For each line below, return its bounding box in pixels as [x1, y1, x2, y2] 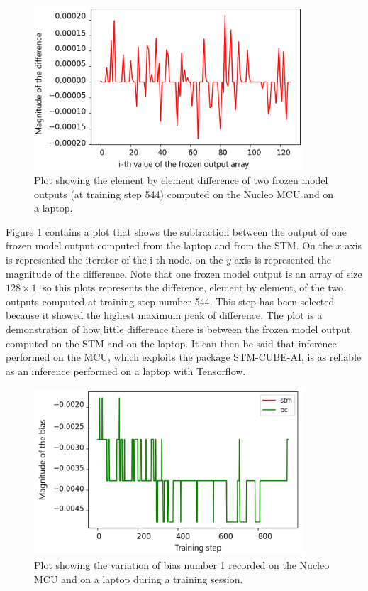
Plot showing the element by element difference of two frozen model [34, 173, 328, 187]
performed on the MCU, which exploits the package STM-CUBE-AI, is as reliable [6, 349, 362, 364]
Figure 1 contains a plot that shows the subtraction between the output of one [6, 224, 347, 239]
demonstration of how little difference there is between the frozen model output [6, 321, 351, 336]
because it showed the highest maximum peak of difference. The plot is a [6, 308, 323, 322]
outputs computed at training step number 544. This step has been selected [6, 293, 335, 308]
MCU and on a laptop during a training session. [34, 571, 243, 586]
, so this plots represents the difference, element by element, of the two [36, 280, 344, 295]
